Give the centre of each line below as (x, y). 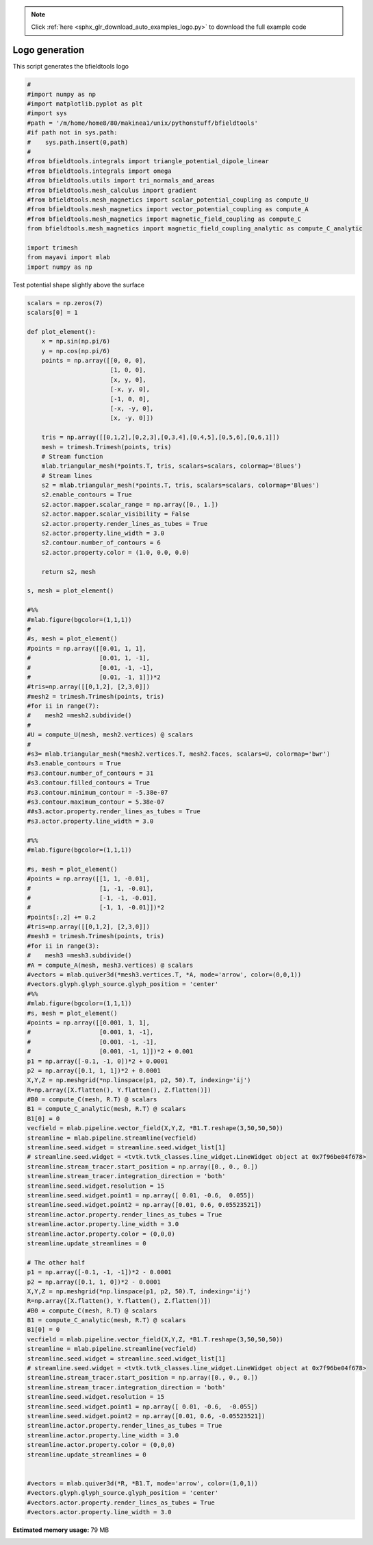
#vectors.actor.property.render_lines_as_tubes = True (121, 1502)
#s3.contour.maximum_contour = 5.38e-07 (95, 802)
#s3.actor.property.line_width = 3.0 (90, 821)
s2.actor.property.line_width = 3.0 (103, 534)
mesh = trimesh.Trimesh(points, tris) (106, 447)
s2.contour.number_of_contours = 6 (101, 543)
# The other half (56, 1262)
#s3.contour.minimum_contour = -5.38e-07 (98, 792)
